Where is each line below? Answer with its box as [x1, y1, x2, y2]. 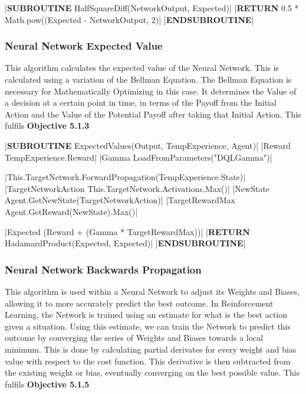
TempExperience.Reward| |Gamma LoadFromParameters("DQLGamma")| [5, 151, 272, 163]
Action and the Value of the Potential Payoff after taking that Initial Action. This [5, 108, 301, 120]
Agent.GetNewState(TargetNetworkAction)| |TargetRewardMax [5, 194, 235, 206]
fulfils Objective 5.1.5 [5, 377, 90, 390]
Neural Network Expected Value [5, 38, 163, 53]
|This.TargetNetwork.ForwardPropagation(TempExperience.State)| [5, 171, 246, 183]
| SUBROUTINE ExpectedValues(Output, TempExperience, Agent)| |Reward [5, 139, 291, 151]
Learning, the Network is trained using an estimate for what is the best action [5, 308, 288, 321]
